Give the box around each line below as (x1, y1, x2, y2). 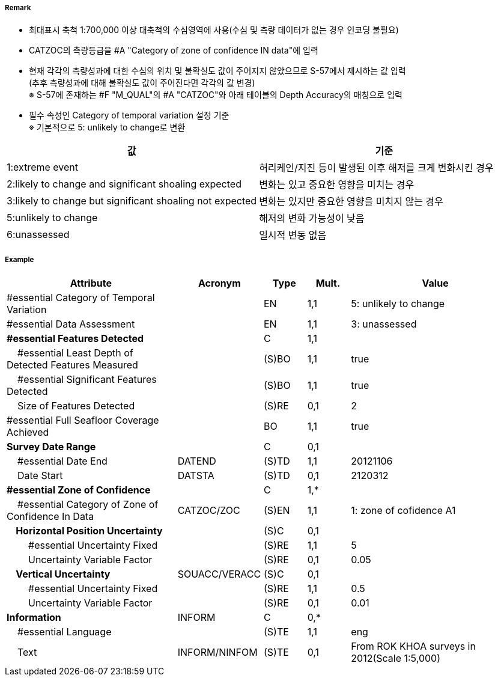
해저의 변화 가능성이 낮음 (259, 212, 365, 225)
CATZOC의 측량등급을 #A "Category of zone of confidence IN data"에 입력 (29, 45, 318, 56)
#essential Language (17, 626, 112, 638)
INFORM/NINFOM (177, 646, 258, 659)
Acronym (198, 277, 241, 290)
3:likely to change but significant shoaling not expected (7, 195, 257, 207)
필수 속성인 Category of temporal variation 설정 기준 (29, 110, 229, 121)
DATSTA (177, 469, 214, 482)
